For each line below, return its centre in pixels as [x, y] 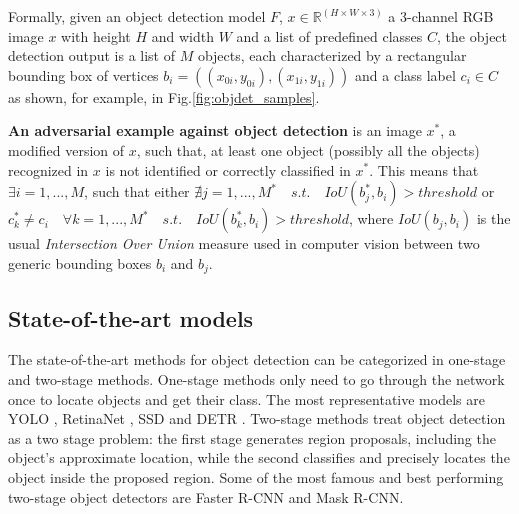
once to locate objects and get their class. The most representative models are [246, 398]
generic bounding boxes [80, 262]
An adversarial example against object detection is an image [215, 130]
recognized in [48, 169]
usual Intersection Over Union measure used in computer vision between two [244, 243]
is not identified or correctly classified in [228, 169]
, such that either [137, 191]
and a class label [405, 74]
